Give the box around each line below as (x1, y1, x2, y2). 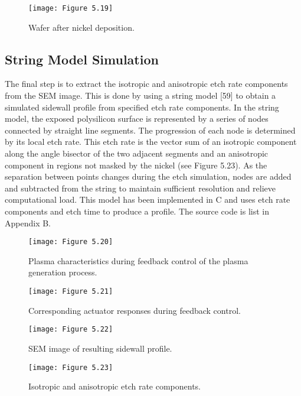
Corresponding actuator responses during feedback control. (28, 304, 241, 316)
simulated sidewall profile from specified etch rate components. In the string (5, 100, 279, 113)
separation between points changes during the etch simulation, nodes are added (5, 170, 292, 183)
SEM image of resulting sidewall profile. (28, 342, 172, 354)
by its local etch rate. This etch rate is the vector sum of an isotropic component (5, 135, 297, 148)
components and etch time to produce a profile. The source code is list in (5, 205, 269, 217)
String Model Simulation (5, 50, 159, 68)
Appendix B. (5, 216, 51, 229)
